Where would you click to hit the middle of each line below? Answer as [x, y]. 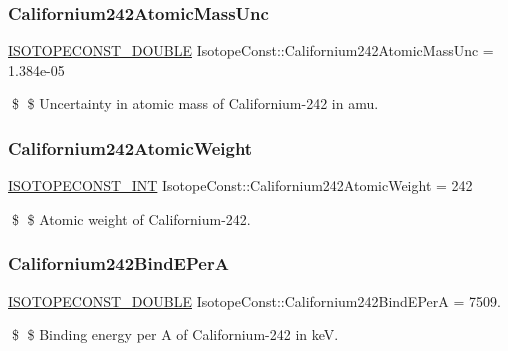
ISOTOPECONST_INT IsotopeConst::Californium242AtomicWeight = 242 [240, 185]
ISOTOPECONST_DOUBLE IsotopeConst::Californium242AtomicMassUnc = [251, 50]
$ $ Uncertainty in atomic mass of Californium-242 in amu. [195, 103]
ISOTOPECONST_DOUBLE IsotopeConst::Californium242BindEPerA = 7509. [254, 300]
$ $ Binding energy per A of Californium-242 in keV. [175, 334]
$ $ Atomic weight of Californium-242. [131, 218]
